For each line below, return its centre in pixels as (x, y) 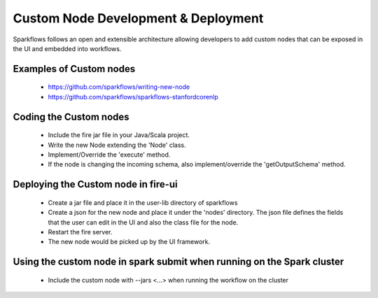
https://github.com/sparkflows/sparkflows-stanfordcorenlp (133, 97)
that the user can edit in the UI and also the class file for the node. (143, 222)
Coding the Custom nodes (71, 116)
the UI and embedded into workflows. (67, 48)
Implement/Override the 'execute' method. (109, 155)
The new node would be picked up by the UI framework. (129, 242)
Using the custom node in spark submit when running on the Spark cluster (178, 262)
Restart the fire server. (80, 232)
